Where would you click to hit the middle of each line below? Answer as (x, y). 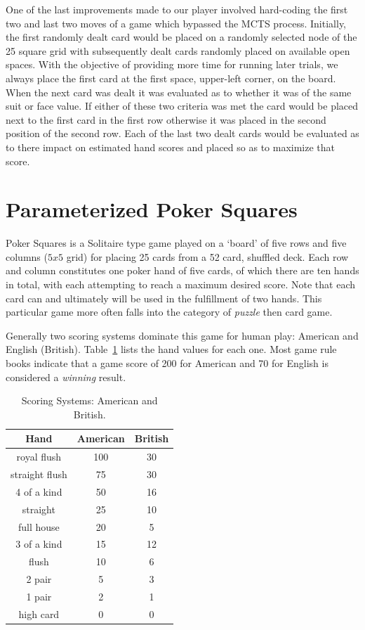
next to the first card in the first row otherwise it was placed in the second (166, 119)
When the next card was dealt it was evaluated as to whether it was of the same (179, 92)
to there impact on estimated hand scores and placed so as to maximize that (171, 147)
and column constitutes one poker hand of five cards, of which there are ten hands (182, 270)
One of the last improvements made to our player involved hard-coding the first (177, 9)
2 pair (39, 579)
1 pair (39, 596)
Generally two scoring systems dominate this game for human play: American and (182, 335)
